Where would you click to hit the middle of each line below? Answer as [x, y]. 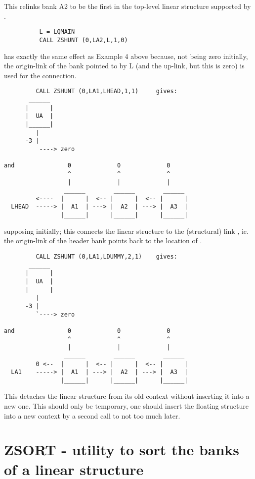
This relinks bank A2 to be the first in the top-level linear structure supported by [127, 6]
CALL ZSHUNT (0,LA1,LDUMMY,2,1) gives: [106, 256]
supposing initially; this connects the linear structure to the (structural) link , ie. [126, 231]
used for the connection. [40, 75]
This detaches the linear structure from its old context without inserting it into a [127, 396]
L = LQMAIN [57, 32]
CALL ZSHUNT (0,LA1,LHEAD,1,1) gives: [106, 91]
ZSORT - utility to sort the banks [122, 450]
